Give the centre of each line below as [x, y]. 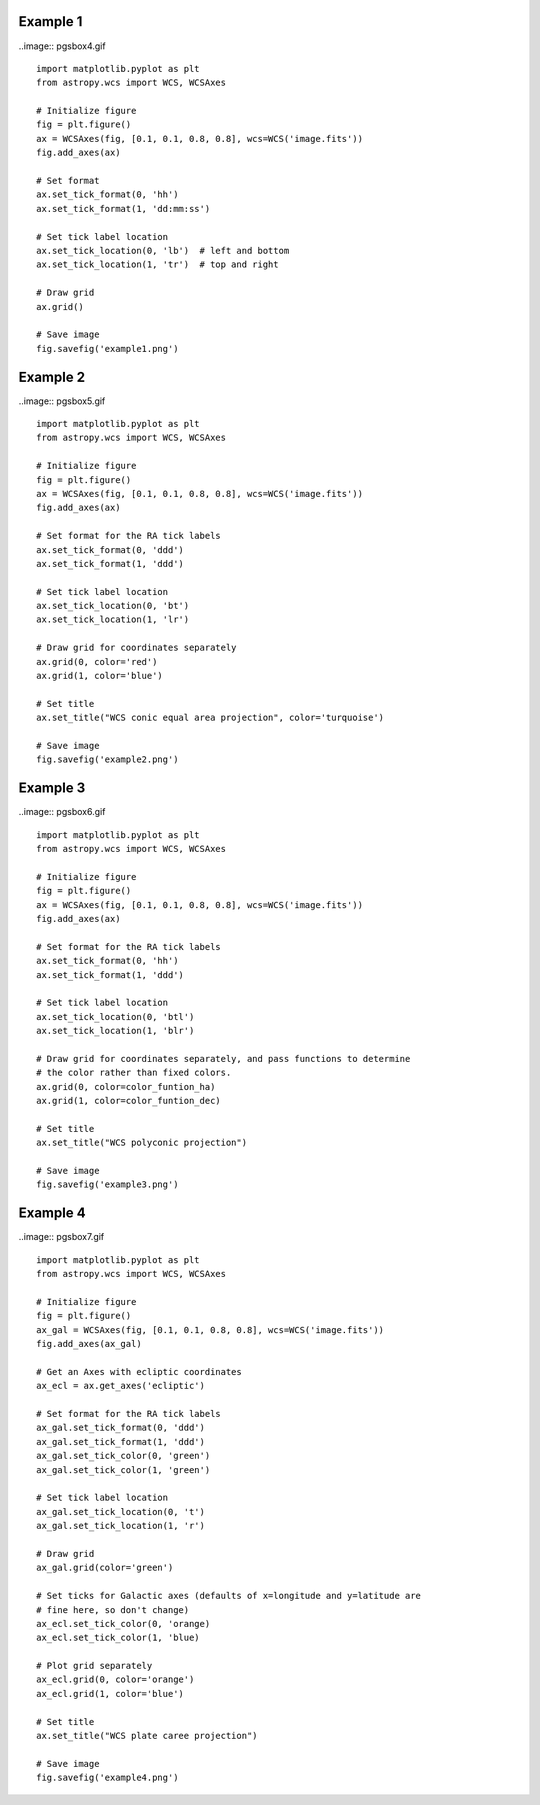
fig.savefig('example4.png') [107, 1778]
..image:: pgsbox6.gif [62, 812]
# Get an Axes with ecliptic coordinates [139, 1371]
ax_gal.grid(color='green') [105, 1568]
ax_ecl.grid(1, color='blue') [110, 1693]
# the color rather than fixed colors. [134, 1073]
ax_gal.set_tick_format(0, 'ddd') [120, 1428]
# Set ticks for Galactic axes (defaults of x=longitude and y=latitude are [229, 1596]
